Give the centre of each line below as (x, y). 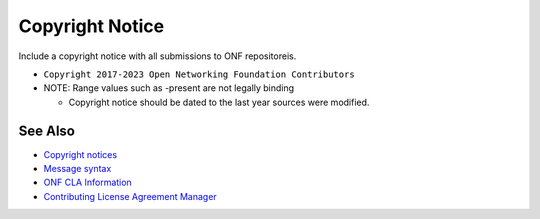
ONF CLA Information (87, 182)
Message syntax (77, 169)
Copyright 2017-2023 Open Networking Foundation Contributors (199, 74)
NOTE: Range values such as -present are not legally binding (169, 88)
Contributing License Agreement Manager (130, 196)
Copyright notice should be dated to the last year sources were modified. (219, 102)
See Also (46, 130)
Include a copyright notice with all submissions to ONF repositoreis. (157, 56)
